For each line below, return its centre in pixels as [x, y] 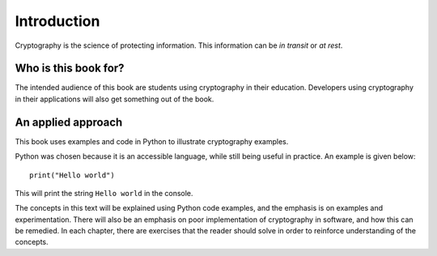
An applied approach [69, 122]
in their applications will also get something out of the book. [115, 99]
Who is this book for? [70, 68]
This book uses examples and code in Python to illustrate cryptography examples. [152, 141]
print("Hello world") [72, 175]
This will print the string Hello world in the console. [104, 193]
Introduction [57, 21]
